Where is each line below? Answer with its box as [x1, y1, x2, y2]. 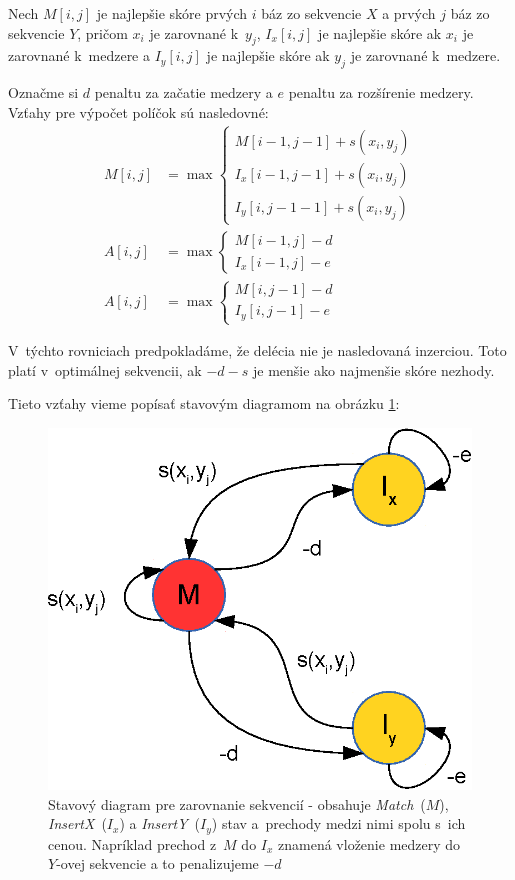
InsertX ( [48, 813, 107, 834]
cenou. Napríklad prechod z [48, 833, 217, 854]
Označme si [8, 82, 79, 103]
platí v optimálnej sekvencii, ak [8, 359, 202, 380]
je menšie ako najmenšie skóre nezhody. [252, 359, 495, 380]
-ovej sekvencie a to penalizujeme [56, 853, 259, 874]
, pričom [77, 22, 128, 43]
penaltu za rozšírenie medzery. [288, 82, 474, 103]
